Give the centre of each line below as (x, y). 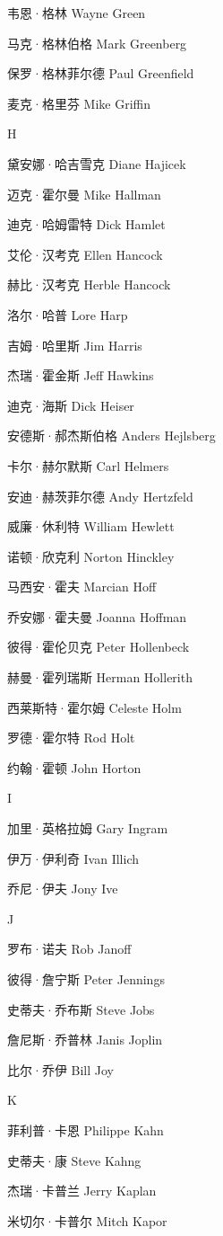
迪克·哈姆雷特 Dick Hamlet (86, 224)
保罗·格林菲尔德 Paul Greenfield (101, 73)
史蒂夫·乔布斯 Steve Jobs (81, 1009)
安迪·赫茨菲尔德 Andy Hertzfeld (100, 496)
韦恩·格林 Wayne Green (77, 13)
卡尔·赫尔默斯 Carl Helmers (88, 465)
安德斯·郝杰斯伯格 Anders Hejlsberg (111, 436)
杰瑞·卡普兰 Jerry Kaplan (82, 1191)
